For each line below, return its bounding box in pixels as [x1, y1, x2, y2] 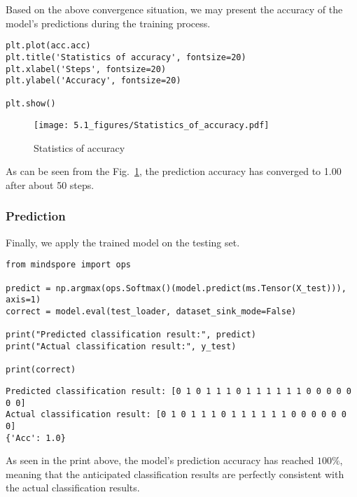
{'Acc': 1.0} [6, 433, 66, 443]
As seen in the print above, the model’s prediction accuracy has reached [6, 453, 314, 468]
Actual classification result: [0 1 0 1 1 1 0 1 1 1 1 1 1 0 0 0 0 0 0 [6, 409, 346, 420]
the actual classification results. [6, 480, 140, 495]
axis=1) [6, 295, 41, 305]
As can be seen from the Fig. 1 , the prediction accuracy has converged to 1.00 [6, 164, 342, 178]
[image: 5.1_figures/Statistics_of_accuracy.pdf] [34, 120, 269, 131]
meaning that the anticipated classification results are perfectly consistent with [6, 466, 344, 481]
